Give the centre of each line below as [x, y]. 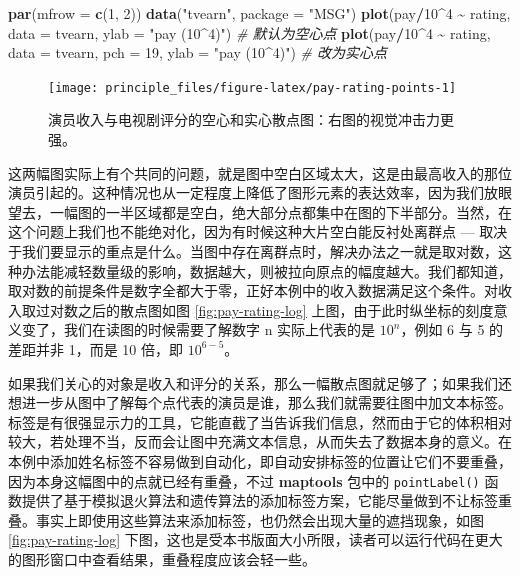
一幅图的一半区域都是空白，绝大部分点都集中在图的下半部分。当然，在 [280, 211]
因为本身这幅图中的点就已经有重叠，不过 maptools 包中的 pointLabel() [244, 480]
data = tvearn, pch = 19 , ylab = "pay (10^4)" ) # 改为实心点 [197, 52]
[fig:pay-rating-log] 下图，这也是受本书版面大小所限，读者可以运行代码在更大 [255, 539]
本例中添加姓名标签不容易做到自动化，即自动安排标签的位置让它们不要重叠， [260, 460]
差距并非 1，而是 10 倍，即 [95, 348]
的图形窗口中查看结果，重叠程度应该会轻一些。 [162, 558]
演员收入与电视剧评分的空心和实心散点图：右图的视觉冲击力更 [251, 119]
